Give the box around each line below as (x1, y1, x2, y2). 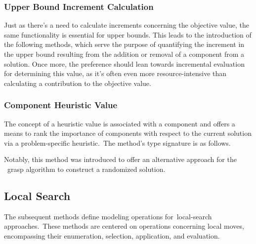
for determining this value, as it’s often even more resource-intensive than (4, 68, 227, 79)
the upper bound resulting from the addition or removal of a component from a (4, 49, 245, 59)
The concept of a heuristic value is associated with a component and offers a (4, 118, 235, 128)
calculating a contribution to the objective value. (4, 78, 151, 88)
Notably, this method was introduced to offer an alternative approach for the (4, 154, 237, 164)
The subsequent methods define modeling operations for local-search (4, 211, 212, 221)
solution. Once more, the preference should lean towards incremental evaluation (4, 58, 245, 69)
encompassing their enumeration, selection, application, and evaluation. (4, 230, 220, 241)
